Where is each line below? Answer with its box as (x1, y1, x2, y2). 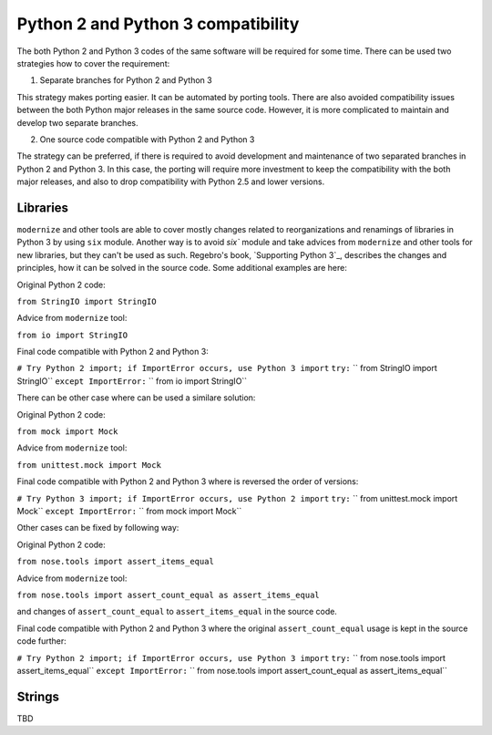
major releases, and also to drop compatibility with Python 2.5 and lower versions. (16, 176, 325, 187)
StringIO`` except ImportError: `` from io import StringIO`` (16, 375, 248, 387)
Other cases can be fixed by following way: (16, 523, 179, 533)
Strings (16, 688, 59, 704)
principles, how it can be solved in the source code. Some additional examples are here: (16, 263, 348, 274)
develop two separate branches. (16, 117, 138, 128)
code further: (16, 636, 67, 647)
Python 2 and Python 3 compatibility (16, 14, 300, 34)
